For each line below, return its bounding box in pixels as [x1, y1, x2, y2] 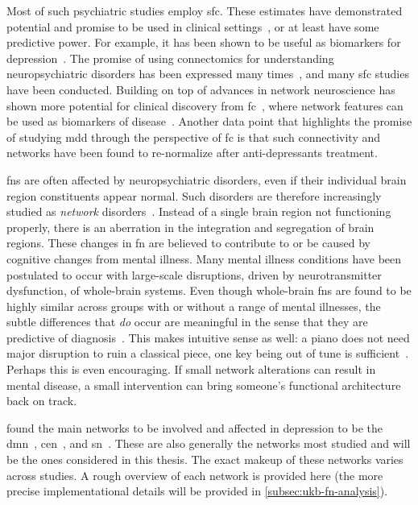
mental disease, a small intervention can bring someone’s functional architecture [6, 376, 401, 393]
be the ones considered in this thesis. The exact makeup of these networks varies [6, 451, 404, 468]
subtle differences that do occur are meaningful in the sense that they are [6, 313, 368, 330]
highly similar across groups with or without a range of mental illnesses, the [6, 297, 381, 314]
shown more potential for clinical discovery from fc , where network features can [6, 97, 404, 114]
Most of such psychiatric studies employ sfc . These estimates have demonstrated [6, 2, 403, 19]
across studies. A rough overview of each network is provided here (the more [6, 466, 383, 483]
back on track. [6, 392, 77, 409]
